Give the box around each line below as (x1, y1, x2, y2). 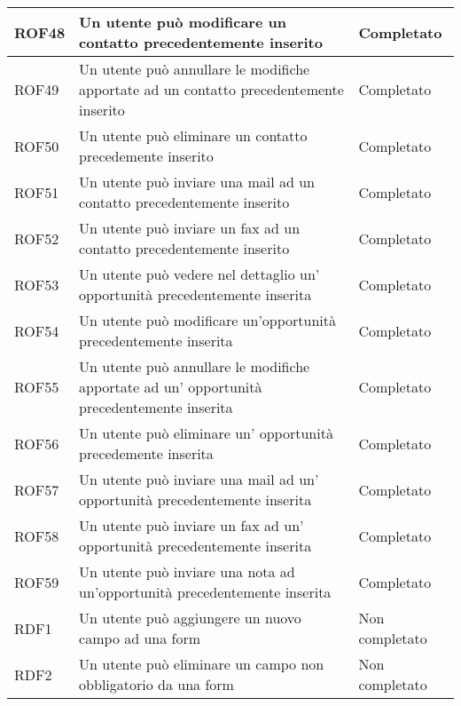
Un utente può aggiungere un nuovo (79, 607, 301, 628)
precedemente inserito (79, 146, 214, 166)
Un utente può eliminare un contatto (79, 125, 308, 146)
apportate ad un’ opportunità (79, 377, 262, 397)
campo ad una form (79, 628, 201, 648)
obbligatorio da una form (79, 674, 234, 694)
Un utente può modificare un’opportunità (79, 310, 337, 330)
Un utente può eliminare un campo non (79, 654, 324, 674)
